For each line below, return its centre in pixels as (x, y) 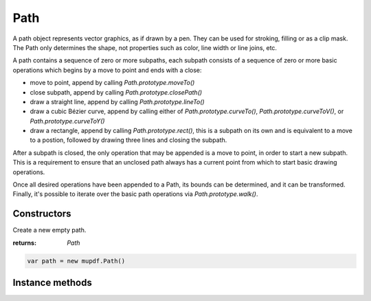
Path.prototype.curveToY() (67, 121)
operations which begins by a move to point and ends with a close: (107, 70)
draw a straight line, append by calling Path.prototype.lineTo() (117, 101)
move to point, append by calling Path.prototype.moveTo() (112, 83)
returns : (25, 243)
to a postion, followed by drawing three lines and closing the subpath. (128, 140)
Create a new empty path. (49, 230)
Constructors (42, 214)
